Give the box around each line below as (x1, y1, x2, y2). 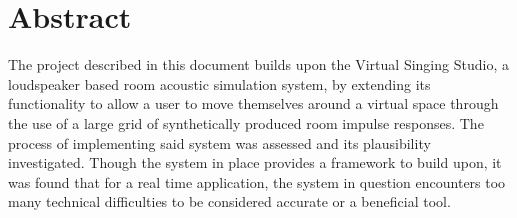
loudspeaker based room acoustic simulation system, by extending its (8, 73, 431, 94)
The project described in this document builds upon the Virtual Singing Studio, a (8, 54, 509, 75)
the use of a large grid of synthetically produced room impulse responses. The (8, 112, 484, 133)
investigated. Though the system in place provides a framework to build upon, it (8, 152, 502, 173)
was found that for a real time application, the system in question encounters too (8, 171, 506, 192)
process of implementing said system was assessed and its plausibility (8, 132, 431, 153)
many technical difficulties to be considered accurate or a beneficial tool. (8, 191, 451, 212)
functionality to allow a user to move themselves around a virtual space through (8, 93, 499, 114)
